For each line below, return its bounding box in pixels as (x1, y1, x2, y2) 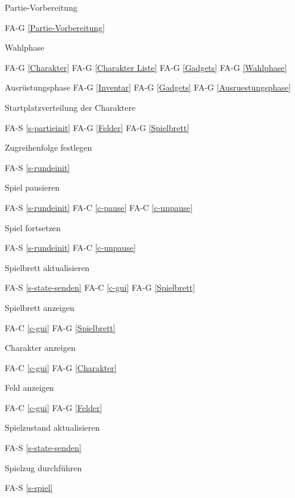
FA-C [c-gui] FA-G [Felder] (5, 401, 103, 413)
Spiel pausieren (5, 181, 60, 194)
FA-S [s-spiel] (5, 481, 53, 494)
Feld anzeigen (5, 381, 54, 394)
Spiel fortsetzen (5, 221, 61, 234)
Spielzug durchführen (5, 461, 82, 474)
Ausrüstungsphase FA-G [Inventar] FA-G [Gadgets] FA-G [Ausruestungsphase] (5, 81, 291, 94)
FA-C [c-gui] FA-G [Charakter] (5, 361, 117, 374)
